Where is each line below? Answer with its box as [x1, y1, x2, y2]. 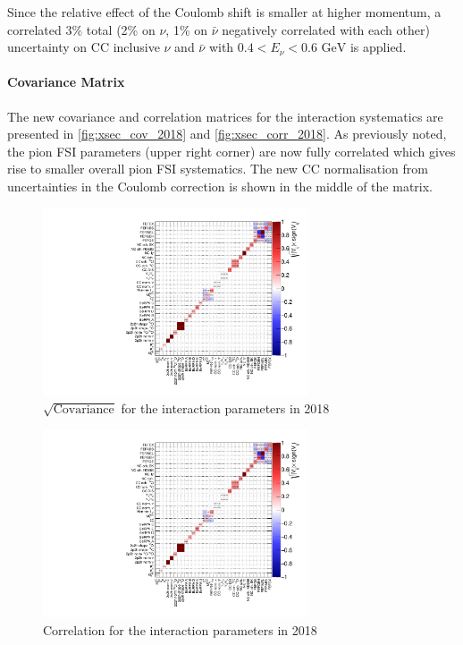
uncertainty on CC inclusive [7, 38, 160, 56]
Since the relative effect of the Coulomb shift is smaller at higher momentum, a [7, 3, 442, 21]
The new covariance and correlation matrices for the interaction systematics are [7, 106, 443, 125]
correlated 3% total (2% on [7, 20, 156, 38]
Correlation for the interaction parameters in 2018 [43, 620, 317, 639]
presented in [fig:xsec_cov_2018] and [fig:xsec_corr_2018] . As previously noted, [7, 124, 447, 143]
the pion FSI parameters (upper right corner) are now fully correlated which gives [7, 141, 456, 160]
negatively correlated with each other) [222, 20, 430, 38]
